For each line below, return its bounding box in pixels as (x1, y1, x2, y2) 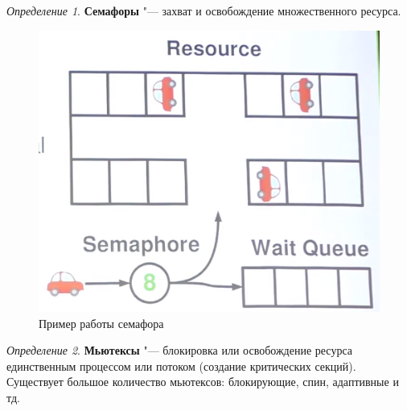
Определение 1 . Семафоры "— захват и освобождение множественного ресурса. (6, 2, 401, 19)
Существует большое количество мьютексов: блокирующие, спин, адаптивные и (6, 373, 399, 390)
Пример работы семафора (39, 314, 164, 331)
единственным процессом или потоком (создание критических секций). (6, 357, 356, 374)
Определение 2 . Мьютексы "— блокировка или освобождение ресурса (6, 342, 352, 359)
